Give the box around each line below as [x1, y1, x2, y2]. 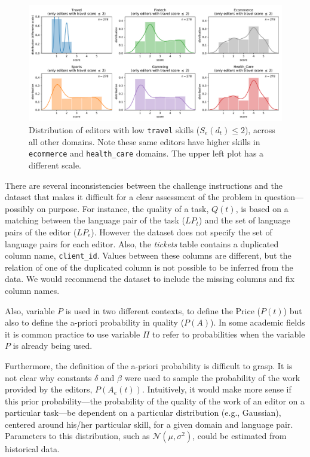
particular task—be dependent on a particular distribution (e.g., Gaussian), [5, 406, 281, 419]
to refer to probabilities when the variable [152, 327, 305, 340]
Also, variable [5, 304, 55, 317]
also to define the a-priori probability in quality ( [5, 316, 185, 329]
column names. [5, 284, 60, 296]
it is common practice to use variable [5, 327, 140, 340]
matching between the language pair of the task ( [5, 214, 185, 226]
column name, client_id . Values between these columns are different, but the [5, 249, 291, 262]
